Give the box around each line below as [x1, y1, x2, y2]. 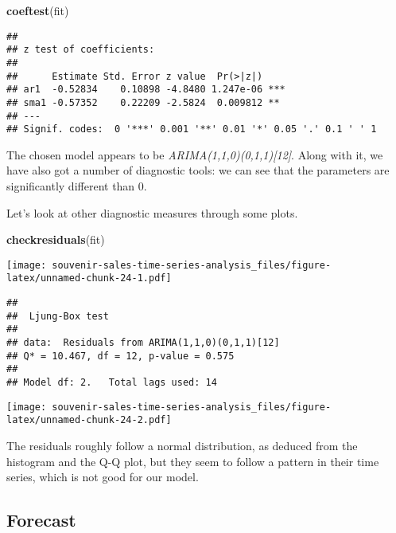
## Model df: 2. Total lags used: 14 [6, 377, 217, 389]
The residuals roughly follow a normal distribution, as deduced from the [6, 437, 358, 454]
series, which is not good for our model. [6, 468, 199, 485]
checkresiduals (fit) [6, 231, 105, 248]
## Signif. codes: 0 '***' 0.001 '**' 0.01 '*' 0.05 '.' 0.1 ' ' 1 [6, 123, 377, 135]
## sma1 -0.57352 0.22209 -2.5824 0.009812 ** [6, 96, 280, 108]
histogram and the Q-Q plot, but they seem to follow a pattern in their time [6, 453, 379, 469]
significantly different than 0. [6, 178, 147, 194]
